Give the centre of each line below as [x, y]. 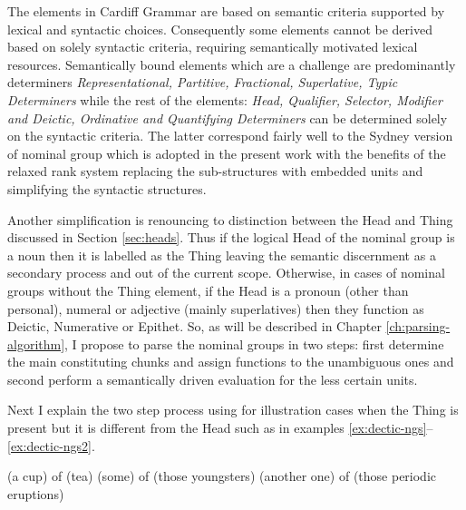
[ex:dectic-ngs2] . [51, 445]
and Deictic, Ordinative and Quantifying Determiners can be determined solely [228, 118]
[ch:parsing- [418, 326]
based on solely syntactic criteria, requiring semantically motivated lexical [213, 47]
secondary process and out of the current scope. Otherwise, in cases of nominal [226, 273]
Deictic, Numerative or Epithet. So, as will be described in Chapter [194, 326]
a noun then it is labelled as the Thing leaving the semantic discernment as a [222, 255]
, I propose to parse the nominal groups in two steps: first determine [254, 343]
